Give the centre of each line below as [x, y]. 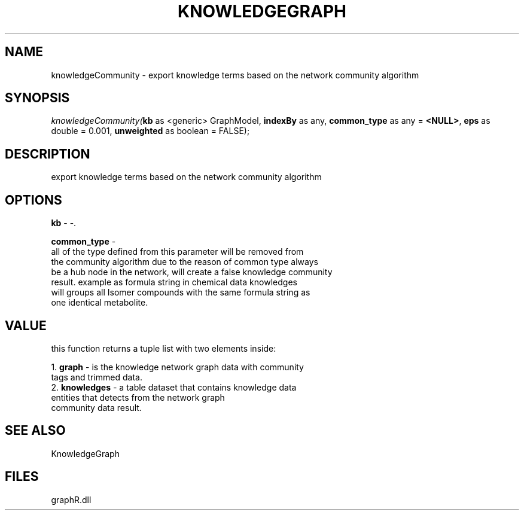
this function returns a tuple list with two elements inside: [164, 348]
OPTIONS [33, 200]
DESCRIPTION [48, 154]
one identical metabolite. [100, 303]
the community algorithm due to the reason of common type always [185, 262]
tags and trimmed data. [97, 377]
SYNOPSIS [37, 98]
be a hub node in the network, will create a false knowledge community [192, 272]
